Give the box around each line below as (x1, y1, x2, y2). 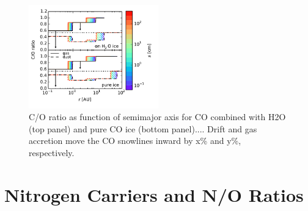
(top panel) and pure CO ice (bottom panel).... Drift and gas (29, 122, 257, 135)
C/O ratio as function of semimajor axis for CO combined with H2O (29, 110, 286, 123)
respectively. (29, 146, 75, 159)
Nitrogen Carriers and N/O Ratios (4, 182, 304, 207)
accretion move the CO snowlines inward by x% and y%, (29, 134, 241, 147)
